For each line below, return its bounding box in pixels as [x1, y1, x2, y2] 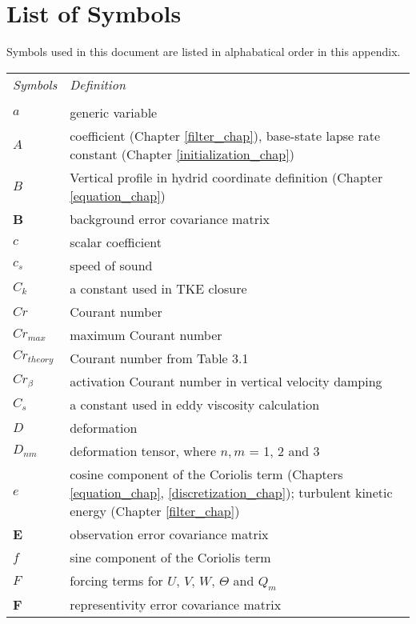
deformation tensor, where [70, 441, 217, 460]
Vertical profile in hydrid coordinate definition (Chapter [70, 167, 383, 186]
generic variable [70, 102, 158, 122]
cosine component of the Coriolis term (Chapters [70, 464, 343, 483]
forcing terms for [70, 570, 163, 590]
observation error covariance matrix [70, 524, 269, 543]
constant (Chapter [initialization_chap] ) [70, 144, 294, 163]
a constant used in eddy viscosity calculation [70, 394, 320, 414]
